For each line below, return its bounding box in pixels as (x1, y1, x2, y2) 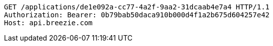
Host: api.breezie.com (4, 19, 93, 27)
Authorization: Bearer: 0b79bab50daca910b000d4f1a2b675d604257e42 (4, 11, 270, 19)
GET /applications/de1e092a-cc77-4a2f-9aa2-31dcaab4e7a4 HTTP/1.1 (4, 3, 270, 11)
